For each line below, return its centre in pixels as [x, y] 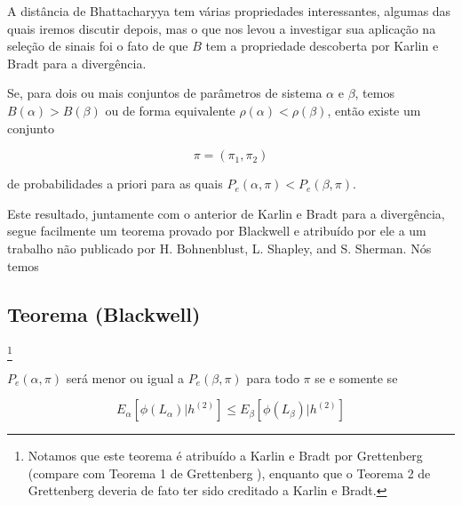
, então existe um [374, 110]
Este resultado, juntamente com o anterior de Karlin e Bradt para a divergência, [226, 213]
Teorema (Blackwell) [104, 313]
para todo [273, 377]
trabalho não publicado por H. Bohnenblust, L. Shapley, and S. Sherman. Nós [219, 248]
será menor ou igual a [125, 377]
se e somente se [356, 377]
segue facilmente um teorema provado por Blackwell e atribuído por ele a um [217, 231]
